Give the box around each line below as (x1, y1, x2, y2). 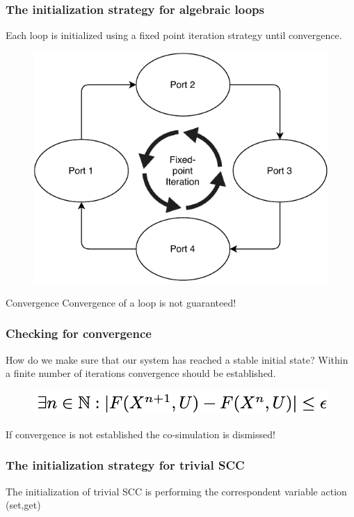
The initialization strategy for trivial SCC (6, 456, 245, 474)
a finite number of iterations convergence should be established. (6, 366, 276, 380)
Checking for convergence (6, 325, 152, 342)
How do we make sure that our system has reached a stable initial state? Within (6, 352, 348, 366)
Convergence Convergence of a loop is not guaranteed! (6, 295, 236, 309)
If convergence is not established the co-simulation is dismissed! (6, 426, 275, 441)
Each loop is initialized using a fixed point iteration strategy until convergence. (6, 28, 342, 43)
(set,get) (6, 497, 41, 512)
